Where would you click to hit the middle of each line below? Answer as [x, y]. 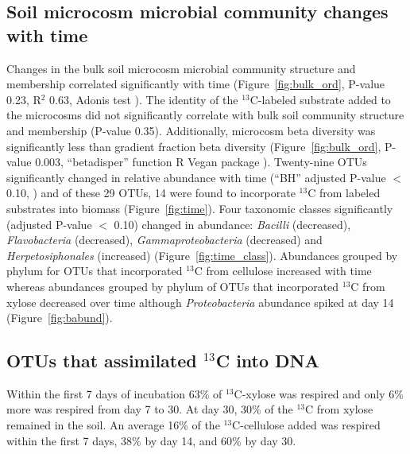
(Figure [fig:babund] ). [60, 318]
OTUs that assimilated [102, 361]
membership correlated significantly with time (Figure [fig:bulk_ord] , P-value [196, 84]
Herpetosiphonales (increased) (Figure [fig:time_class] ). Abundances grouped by [202, 255]
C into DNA [267, 361]
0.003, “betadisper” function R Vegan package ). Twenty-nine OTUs [201, 162]
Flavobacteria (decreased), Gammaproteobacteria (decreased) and [164, 240]
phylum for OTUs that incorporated [95, 271]
